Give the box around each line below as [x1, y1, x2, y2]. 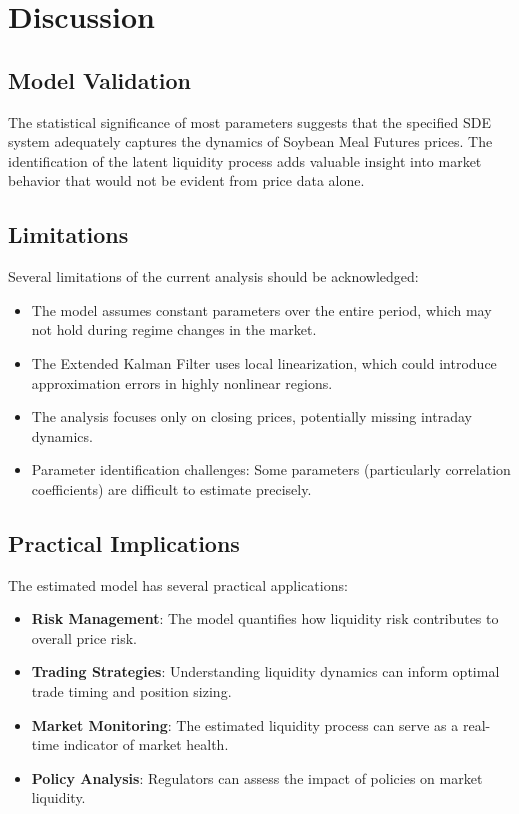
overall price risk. [31, 627, 137, 648]
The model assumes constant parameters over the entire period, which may [31, 299, 492, 320]
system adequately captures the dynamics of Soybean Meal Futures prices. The [8, 131, 493, 152]
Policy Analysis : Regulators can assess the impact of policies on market [31, 767, 483, 788]
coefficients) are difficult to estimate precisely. [31, 478, 312, 499]
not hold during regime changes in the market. [31, 319, 317, 340]
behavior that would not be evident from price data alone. [8, 170, 365, 191]
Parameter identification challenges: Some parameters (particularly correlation [31, 459, 511, 480]
